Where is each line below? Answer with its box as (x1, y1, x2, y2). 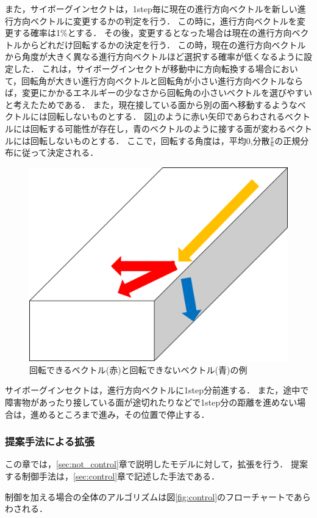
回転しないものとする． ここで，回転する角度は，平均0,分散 (30, 134, 270, 147)
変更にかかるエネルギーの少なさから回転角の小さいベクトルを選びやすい (21, 86, 312, 99)
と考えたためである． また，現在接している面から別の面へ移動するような (5, 98, 297, 111)
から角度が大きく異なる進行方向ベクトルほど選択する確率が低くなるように (5, 50, 304, 63)
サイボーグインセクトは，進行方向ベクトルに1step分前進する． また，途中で (5, 384, 309, 396)
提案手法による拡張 (5, 434, 94, 449)
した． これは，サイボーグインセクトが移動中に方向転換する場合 (13, 62, 272, 75)
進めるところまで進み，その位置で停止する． (30, 407, 210, 420)
